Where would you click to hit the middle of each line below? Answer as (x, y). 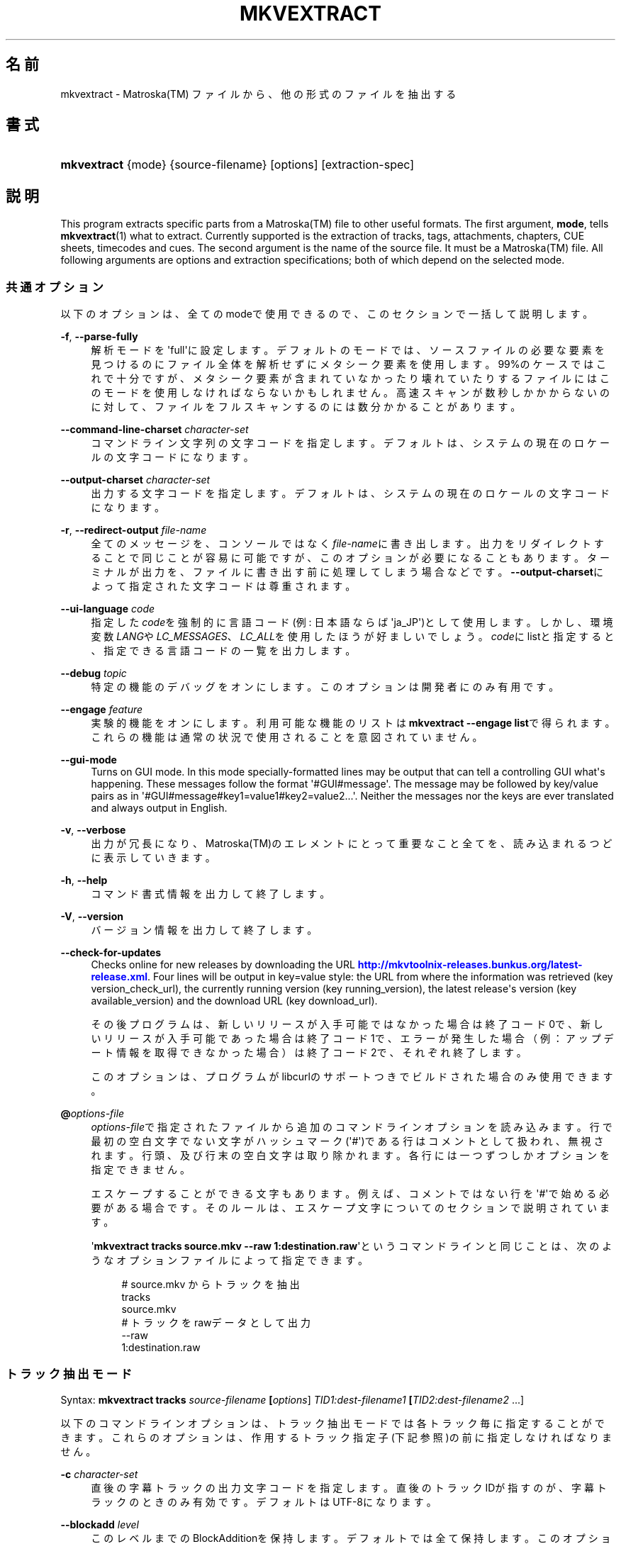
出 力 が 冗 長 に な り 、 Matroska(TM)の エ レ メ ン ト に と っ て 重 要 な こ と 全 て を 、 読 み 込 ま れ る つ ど (352, 844)
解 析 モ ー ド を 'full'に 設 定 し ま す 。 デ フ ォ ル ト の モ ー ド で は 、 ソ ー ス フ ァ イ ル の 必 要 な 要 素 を (348, 350)
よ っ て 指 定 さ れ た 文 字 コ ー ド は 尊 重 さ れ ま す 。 (223, 586)
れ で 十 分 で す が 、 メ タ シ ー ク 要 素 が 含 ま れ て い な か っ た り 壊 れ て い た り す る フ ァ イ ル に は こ (350, 379)
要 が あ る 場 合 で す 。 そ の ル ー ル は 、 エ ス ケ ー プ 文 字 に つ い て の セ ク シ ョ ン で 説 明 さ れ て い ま (350, 1208)
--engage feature (102, 710)
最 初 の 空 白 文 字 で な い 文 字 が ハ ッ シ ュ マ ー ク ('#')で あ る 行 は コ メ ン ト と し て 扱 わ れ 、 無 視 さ (347, 1141)
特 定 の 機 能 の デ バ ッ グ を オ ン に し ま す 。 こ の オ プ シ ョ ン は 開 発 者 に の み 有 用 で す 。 (325, 687)
